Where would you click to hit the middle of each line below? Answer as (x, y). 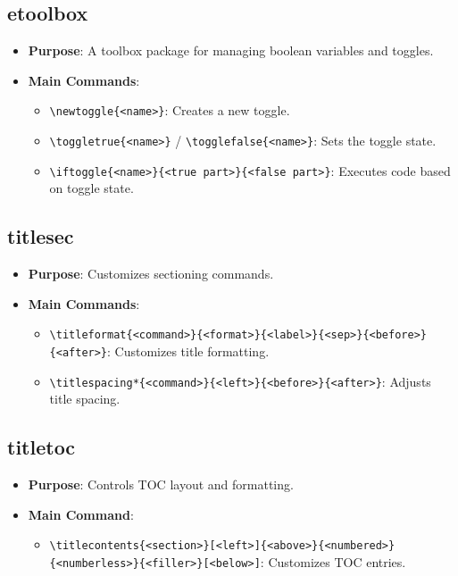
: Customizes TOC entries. (333, 561)
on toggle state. (92, 188)
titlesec (41, 236)
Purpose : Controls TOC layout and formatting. (161, 484)
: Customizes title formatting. (188, 351)
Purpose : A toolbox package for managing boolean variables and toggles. (231, 50)
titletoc (42, 447)
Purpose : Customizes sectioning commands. (151, 274)
